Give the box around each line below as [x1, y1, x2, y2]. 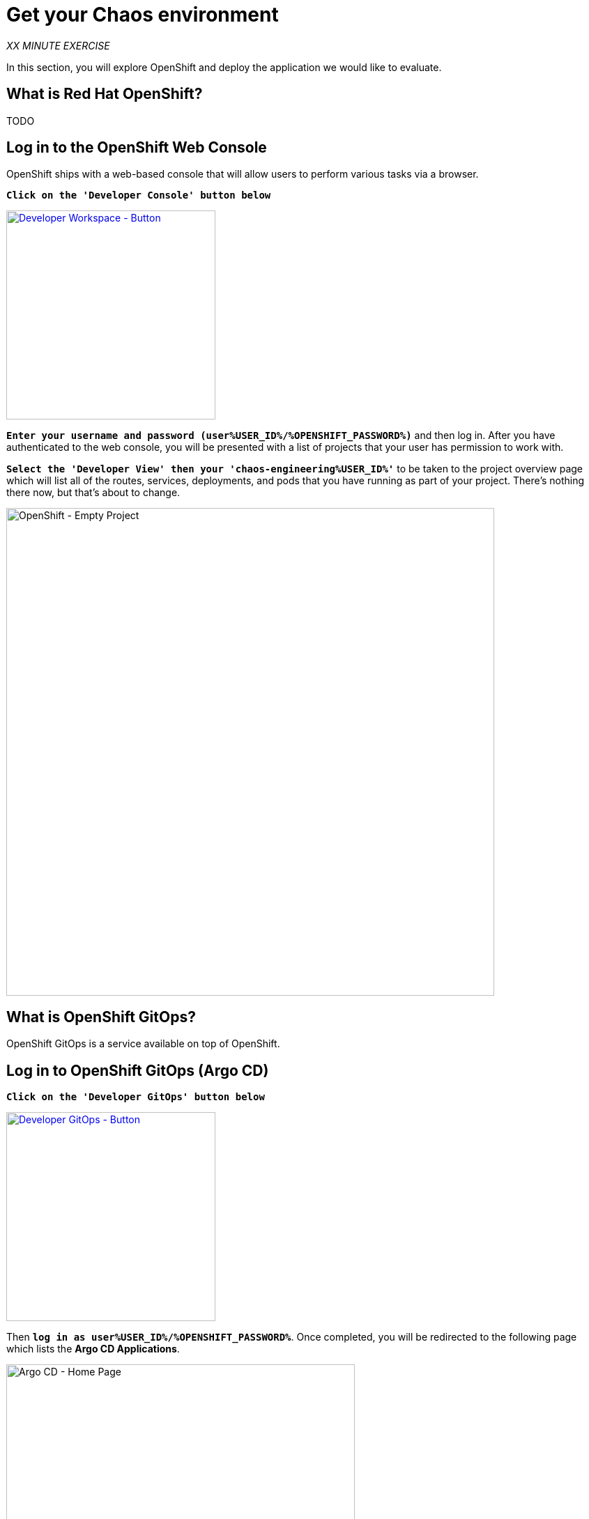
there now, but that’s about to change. [6, 486, 181, 499]
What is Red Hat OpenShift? [6, 85, 203, 103]
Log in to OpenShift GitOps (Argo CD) [6, 1061, 269, 1079]
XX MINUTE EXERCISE [6, 39, 110, 52]
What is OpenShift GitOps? [6, 1008, 196, 1026]
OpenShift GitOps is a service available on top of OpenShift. [6, 1038, 280, 1050]
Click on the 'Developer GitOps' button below [6, 1091, 265, 1103]
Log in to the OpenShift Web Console [6, 139, 267, 157]
